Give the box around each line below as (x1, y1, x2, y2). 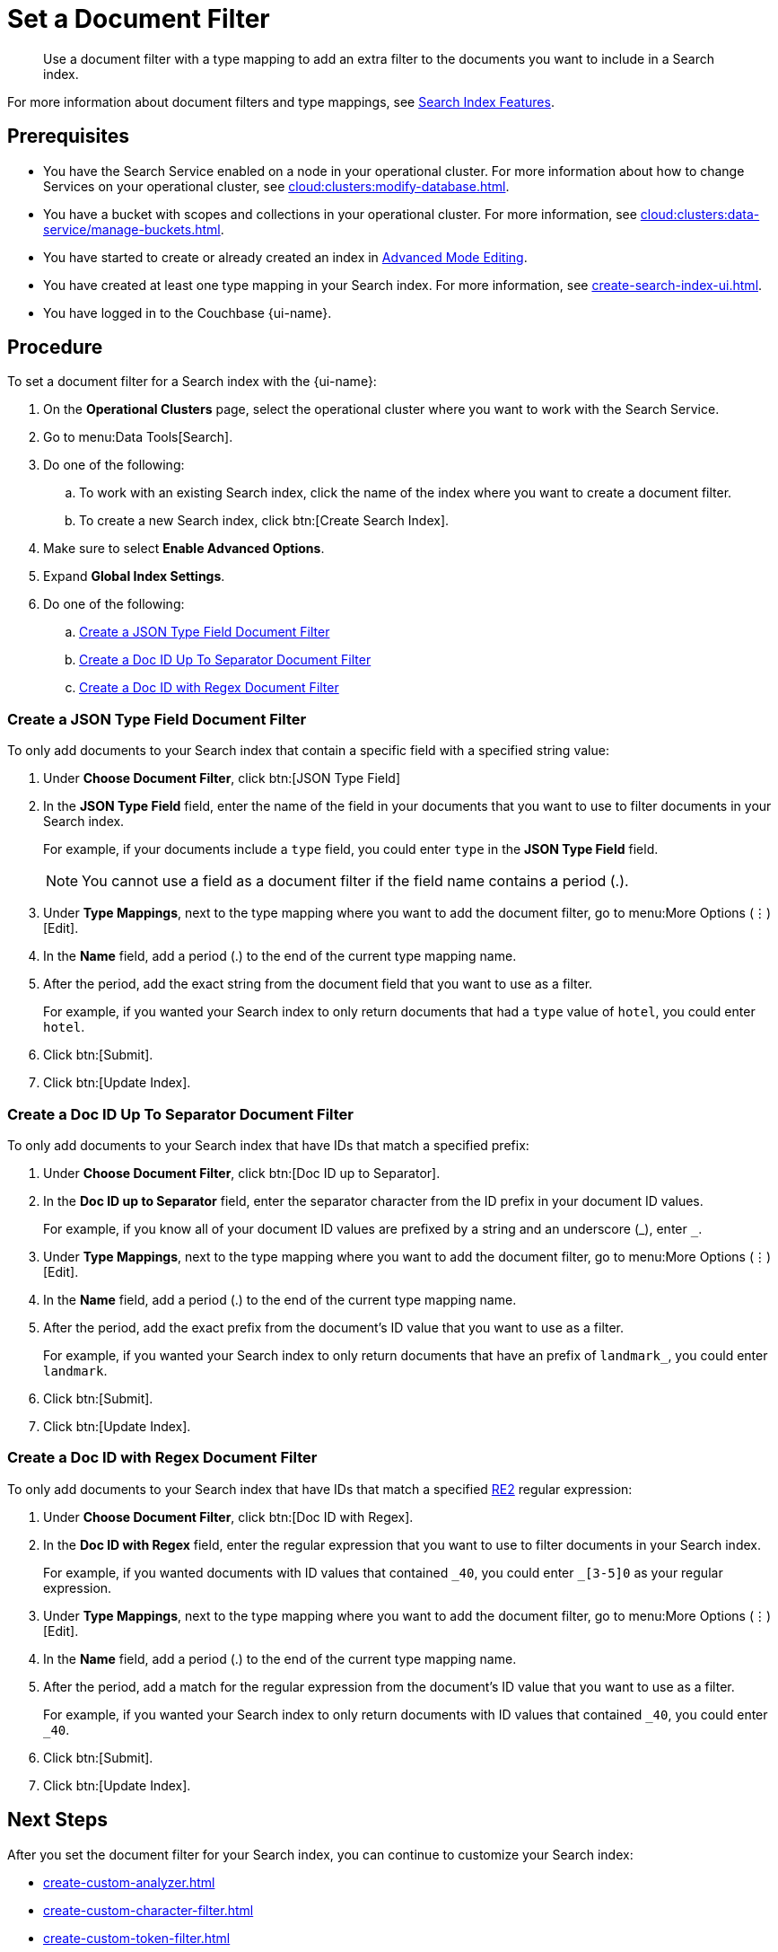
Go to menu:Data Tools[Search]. (43, 429, 233, 445)
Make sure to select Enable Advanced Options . (43, 541, 325, 557)
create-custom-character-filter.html (43, 1902, 254, 1918)
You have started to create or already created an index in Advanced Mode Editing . (43, 249, 528, 265)
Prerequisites (7, 125, 129, 148)
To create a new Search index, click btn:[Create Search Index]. (79, 513, 450, 529)
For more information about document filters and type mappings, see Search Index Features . (7, 93, 555, 110)
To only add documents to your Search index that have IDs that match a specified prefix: (7, 1137, 529, 1153)
